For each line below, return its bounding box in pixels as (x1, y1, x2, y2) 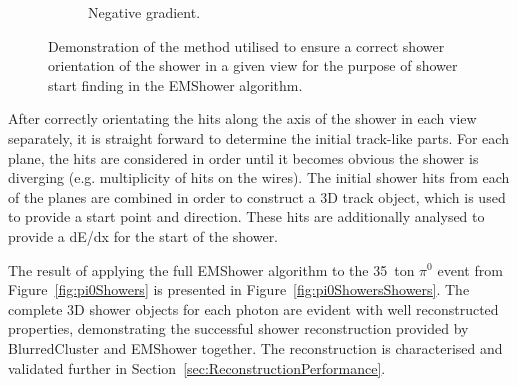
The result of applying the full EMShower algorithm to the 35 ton (8, 259, 415, 280)
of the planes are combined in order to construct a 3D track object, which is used (8, 186, 506, 207)
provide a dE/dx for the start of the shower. (8, 225, 279, 246)
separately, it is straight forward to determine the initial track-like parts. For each (8, 127, 509, 148)
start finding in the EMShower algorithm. (48, 74, 303, 95)
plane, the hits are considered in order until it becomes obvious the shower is (8, 147, 479, 168)
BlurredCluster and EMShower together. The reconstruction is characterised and (8, 337, 503, 358)
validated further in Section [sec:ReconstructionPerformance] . (8, 357, 386, 378)
